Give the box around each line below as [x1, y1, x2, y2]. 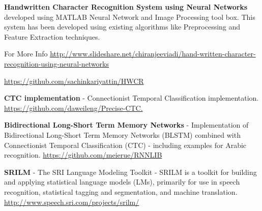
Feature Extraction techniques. [4, 31, 100, 42]
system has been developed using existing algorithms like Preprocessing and [4, 21, 241, 32]
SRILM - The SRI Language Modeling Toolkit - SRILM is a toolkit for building [4, 166, 257, 177]
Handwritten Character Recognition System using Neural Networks [4, 2, 248, 12]
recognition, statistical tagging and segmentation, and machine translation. [4, 186, 238, 197]
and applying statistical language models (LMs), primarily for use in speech [4, 176, 240, 187]
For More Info [4, 48, 48, 59]
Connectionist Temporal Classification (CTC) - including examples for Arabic [4, 139, 247, 150]
